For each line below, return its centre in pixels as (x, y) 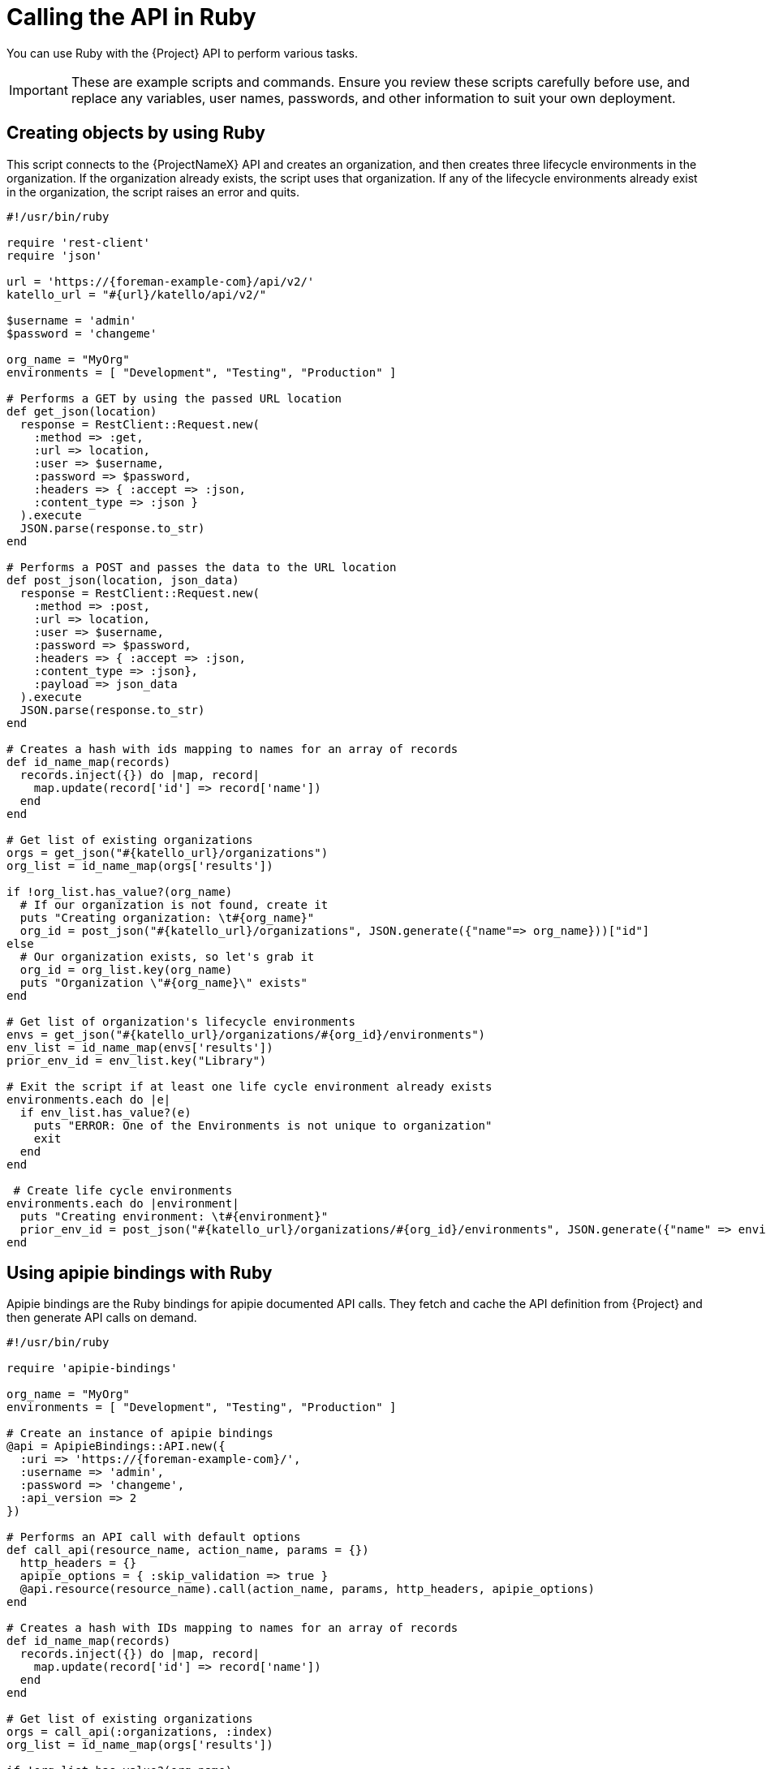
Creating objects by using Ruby (136, 133)
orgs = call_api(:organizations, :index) (140, 1732)
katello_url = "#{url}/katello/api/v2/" (137, 294)
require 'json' (55, 255)
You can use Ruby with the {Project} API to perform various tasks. (183, 53)
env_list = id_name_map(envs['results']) (140, 1047)
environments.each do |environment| (123, 1203)
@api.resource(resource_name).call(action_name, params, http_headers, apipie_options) (307, 1589)
